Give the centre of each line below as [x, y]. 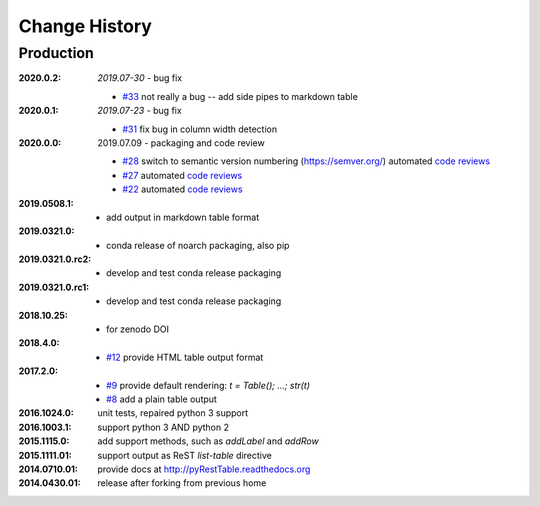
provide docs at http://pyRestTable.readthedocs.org [204, 469]
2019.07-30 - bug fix [140, 78]
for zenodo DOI [138, 329]
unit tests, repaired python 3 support [173, 413]
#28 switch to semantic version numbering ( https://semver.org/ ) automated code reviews [306, 161]
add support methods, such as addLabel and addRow [208, 441]
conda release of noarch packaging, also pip [198, 245]
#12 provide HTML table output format [185, 357]
